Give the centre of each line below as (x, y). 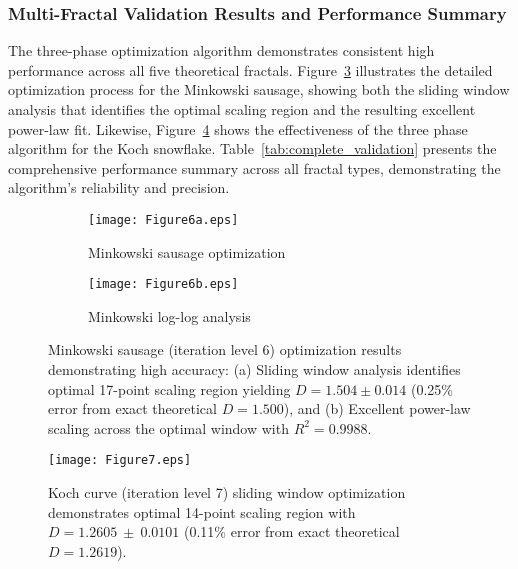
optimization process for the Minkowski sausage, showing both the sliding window (259, 89)
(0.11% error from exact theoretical (292, 531)
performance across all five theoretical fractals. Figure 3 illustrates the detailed (250, 69)
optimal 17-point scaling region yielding (169, 388)
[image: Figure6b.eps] (163, 284)
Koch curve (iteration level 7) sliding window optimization (227, 492)
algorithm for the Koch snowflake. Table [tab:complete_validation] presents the (252, 148)
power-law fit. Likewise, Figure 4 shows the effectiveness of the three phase (238, 128)
